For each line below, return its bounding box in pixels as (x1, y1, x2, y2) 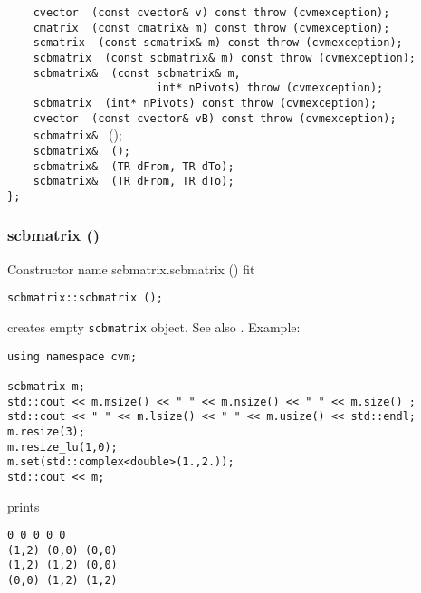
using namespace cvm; (7, 349, 138, 363)
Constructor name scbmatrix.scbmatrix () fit (7, 259, 255, 278)
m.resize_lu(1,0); (7, 440, 118, 454)
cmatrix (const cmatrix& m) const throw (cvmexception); (33, 21, 390, 34)
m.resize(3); (7, 425, 85, 438)
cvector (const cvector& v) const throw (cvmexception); (33, 6, 390, 19)
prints (7, 496, 40, 515)
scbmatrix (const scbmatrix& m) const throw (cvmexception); (33, 51, 416, 64)
